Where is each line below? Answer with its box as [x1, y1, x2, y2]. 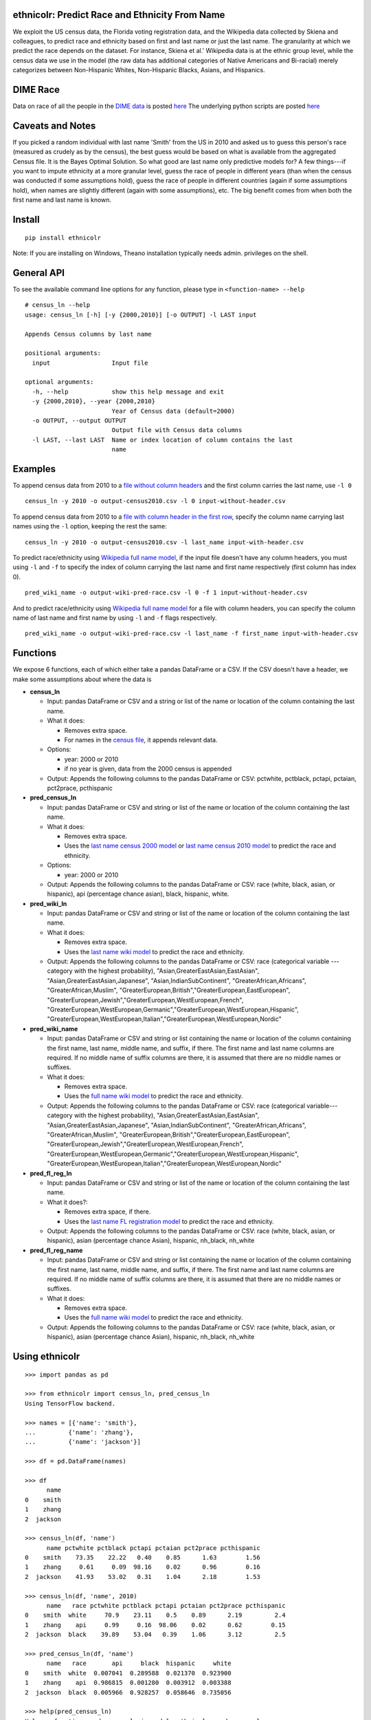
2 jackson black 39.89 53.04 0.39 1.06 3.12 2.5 [25, 1631, 286, 1639]
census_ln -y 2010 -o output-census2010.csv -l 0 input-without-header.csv [25, 497, 286, 505]
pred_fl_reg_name [30, 1246, 83, 1254]
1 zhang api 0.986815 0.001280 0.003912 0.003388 [25, 1679, 232, 1687]
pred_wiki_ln [30, 899, 67, 907]
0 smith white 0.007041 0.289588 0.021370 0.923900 [25, 1669, 232, 1677]
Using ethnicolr [12, 1351, 80, 1362]
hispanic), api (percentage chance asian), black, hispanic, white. [47, 890, 229, 898]
